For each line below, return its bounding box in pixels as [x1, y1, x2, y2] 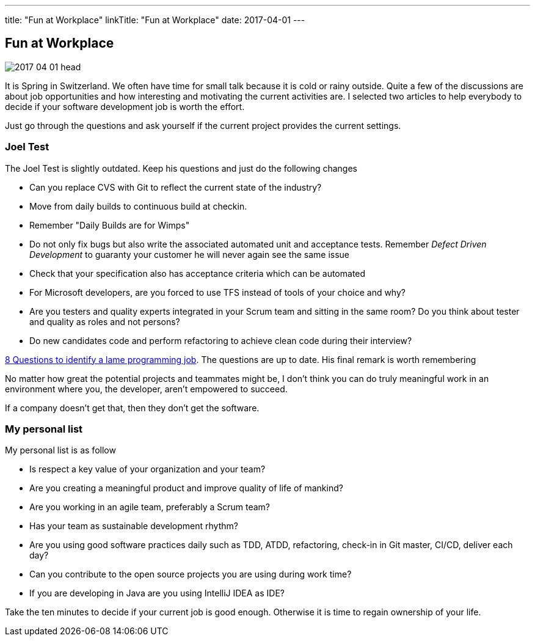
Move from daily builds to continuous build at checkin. [29, 200, 247, 211]
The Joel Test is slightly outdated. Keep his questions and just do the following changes [5, 163, 358, 174]
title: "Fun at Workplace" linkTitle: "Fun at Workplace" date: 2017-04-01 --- [5, 15, 305, 25]
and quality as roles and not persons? [29, 316, 180, 327]
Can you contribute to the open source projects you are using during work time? [29, 569, 352, 580]
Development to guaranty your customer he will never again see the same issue [29, 249, 350, 260]
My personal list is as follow [5, 445, 116, 456]
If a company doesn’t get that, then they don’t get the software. [5, 402, 260, 413]
